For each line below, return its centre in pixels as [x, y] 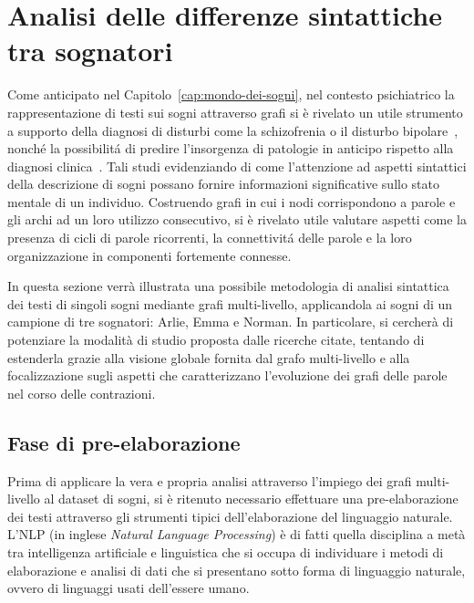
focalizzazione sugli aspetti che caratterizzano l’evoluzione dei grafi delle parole [227, 375]
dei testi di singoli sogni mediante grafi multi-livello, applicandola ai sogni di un [230, 303]
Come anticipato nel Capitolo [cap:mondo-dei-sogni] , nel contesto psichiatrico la [231, 94]
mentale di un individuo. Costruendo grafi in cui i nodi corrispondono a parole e [232, 201]
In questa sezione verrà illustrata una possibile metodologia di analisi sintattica [228, 286]
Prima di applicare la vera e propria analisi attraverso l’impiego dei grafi [210, 480]
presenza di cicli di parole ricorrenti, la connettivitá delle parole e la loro [210, 238]
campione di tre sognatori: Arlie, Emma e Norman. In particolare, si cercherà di [231, 322]
